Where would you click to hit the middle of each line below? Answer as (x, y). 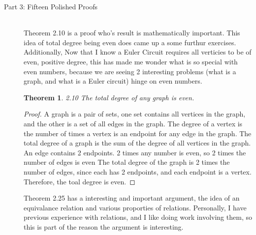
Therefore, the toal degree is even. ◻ (80, 181)
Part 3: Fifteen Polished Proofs (51, 6)
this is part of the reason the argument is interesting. (104, 226)
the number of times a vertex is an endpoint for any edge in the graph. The (138, 133)
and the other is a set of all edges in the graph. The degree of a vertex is (133, 123)
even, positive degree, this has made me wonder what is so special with (131, 61)
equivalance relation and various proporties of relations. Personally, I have (135, 207)
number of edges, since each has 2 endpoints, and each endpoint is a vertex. (138, 171)
